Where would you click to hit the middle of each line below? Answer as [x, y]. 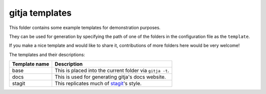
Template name [31, 64]
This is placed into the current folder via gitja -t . [112, 70]
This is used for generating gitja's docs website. [110, 77]
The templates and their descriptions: [47, 55]
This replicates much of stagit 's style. [98, 84]
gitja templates [40, 13]
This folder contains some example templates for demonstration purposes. [85, 28]
